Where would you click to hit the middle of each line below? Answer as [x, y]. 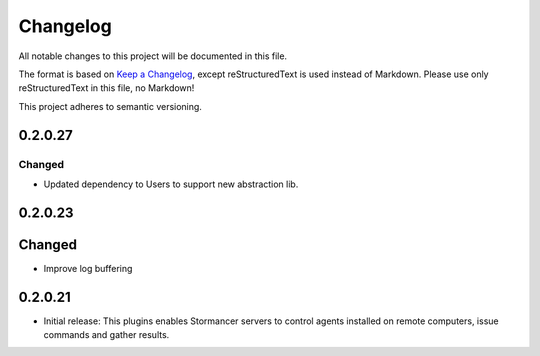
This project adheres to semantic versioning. [110, 106]
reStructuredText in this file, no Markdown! [106, 88]
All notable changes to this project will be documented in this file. [153, 56]
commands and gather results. [106, 335]
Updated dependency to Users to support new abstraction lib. [171, 184]
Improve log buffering [88, 268]
